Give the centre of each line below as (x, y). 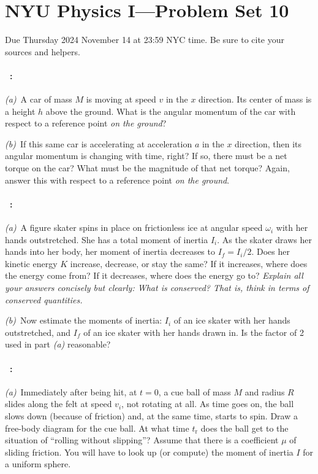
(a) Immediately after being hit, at (71, 391)
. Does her (271, 251)
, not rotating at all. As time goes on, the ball (208, 404)
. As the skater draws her (264, 239)
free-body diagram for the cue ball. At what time (97, 428)
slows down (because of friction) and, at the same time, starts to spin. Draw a (151, 415)
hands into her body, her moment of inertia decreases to (110, 251)
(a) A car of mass (39, 99)
